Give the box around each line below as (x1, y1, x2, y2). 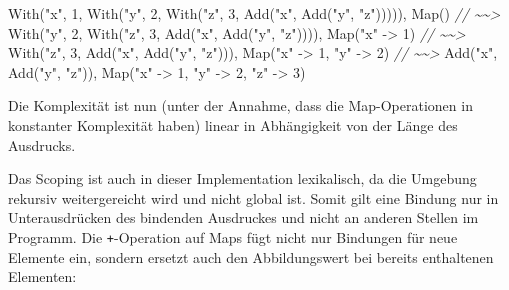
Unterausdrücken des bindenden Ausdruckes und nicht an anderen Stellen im (8, 207, 479, 228)
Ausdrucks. (8, 134, 76, 155)
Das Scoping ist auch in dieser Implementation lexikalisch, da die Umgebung (8, 168, 477, 189)
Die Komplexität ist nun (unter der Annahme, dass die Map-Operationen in (8, 95, 473, 116)
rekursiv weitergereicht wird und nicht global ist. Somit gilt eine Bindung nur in (8, 187, 499, 208)
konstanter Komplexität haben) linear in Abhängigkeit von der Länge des (8, 114, 458, 135)
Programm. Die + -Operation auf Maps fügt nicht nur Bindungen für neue (8, 226, 458, 247)
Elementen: (8, 266, 77, 287)
